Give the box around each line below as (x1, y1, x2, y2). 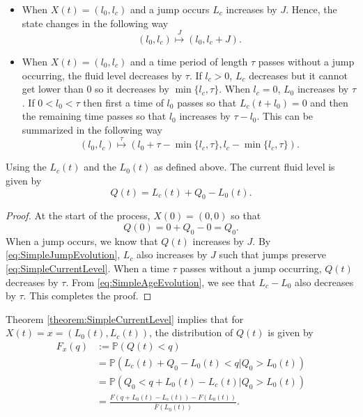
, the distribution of (149, 325, 233, 340)
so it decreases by (95, 81, 169, 96)
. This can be (256, 109, 314, 123)
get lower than (22, 81, 84, 96)
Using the (6, 159, 47, 174)
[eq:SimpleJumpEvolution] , (6, 247, 121, 262)
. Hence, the (286, 2, 337, 16)
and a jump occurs (130, 2, 210, 16)
